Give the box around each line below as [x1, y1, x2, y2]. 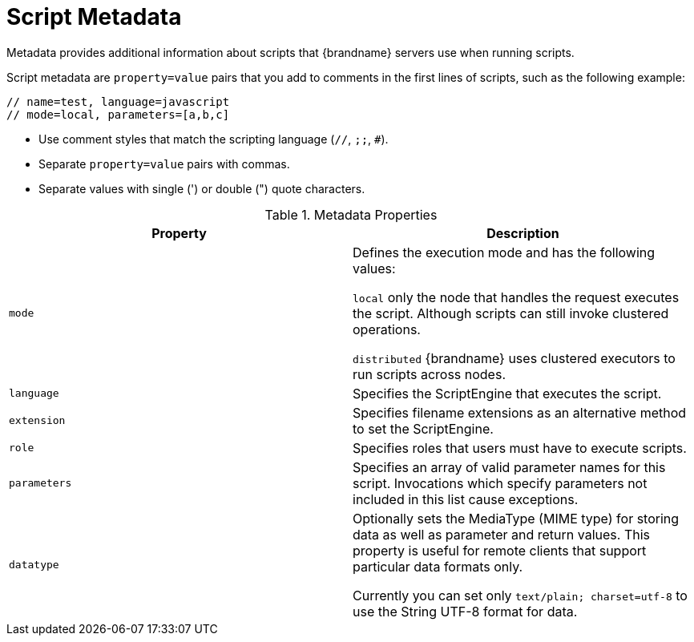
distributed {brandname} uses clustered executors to [353, 349, 676, 366]
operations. [353, 321, 421, 337]
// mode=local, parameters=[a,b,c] [6, 107, 230, 121]
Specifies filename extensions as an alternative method [353, 404, 687, 421]
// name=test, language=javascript [6, 95, 230, 108]
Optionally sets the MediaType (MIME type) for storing [353, 510, 680, 527]
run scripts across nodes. [353, 365, 506, 382]
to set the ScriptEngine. [353, 420, 494, 437]
